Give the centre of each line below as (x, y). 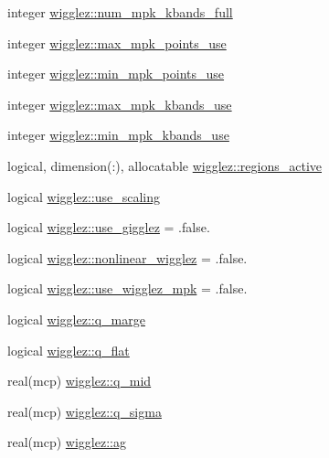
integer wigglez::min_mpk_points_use (116, 74)
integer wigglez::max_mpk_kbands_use (120, 104)
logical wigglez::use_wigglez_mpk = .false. (127, 288)
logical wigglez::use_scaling (84, 196)
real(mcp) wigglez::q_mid (80, 381)
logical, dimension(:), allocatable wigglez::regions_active (164, 165)
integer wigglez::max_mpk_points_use (117, 43)
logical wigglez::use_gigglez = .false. (109, 227)
